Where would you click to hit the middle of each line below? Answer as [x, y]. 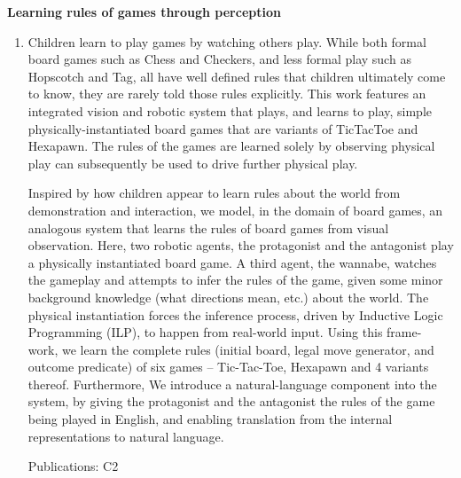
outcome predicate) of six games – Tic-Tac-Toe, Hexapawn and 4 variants [228, 367]
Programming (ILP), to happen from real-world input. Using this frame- [225, 332]
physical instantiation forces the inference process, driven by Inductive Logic [235, 314]
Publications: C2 [73, 466]
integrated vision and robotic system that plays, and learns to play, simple [230, 110]
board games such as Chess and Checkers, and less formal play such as [219, 59]
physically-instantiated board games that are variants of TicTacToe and [223, 128]
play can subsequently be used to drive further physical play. [193, 163]
